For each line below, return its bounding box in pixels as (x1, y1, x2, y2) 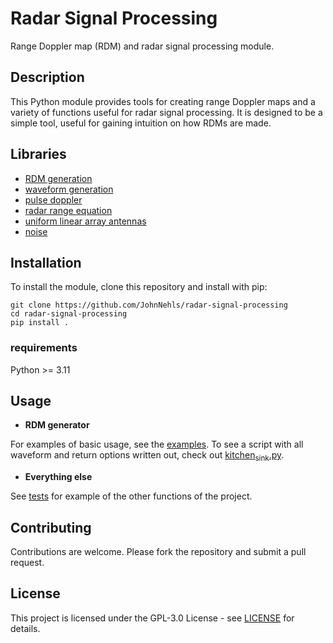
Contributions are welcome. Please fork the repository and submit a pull (10, 546, 307, 558)
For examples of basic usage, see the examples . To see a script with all (10, 438, 304, 451)
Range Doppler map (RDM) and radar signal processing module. (10, 40, 275, 52)
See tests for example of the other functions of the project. (10, 490, 253, 502)
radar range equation (24, 204, 113, 216)
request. (10, 557, 45, 569)
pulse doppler (24, 193, 83, 206)
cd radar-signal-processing (10, 309, 128, 319)
